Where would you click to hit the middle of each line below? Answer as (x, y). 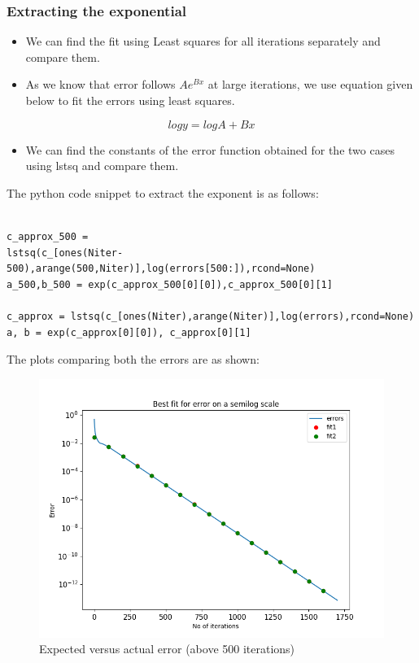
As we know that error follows (100, 84)
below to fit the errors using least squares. (130, 100)
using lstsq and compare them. (102, 166)
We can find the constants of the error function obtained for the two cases (210, 149)
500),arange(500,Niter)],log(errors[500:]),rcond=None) (161, 269)
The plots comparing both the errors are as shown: (133, 359)
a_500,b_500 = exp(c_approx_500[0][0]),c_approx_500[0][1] (170, 284)
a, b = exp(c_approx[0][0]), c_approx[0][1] (129, 332)
